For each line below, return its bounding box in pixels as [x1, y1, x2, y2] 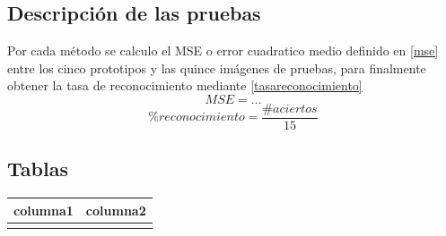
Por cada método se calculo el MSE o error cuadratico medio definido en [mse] [7, 41, 439, 60]
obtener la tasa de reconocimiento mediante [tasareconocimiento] [7, 76, 363, 95]
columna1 [13, 200, 74, 219]
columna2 [85, 200, 146, 219]
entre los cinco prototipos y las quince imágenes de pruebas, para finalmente [7, 58, 426, 77]
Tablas [7, 155, 68, 182]
